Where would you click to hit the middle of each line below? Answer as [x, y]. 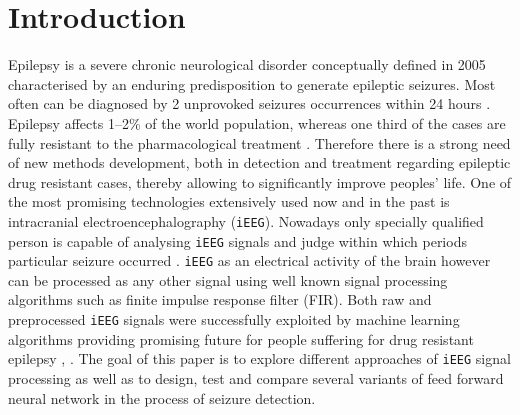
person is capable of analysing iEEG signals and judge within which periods [237, 240]
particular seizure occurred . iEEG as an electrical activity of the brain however [249, 260]
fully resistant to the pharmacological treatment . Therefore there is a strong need [259, 142]
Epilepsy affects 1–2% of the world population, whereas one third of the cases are [257, 122]
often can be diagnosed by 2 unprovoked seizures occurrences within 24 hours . [249, 103]
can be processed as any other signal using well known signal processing [228, 279]
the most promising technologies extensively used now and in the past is [229, 201]
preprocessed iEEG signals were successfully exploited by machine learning [234, 319]
